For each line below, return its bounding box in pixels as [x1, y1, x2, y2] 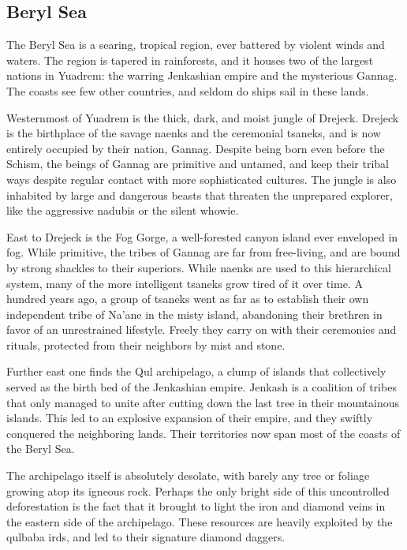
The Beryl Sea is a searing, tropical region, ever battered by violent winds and [6, 36, 385, 53]
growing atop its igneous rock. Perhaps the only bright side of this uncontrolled [6, 482, 390, 499]
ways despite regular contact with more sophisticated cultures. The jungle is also [6, 170, 397, 187]
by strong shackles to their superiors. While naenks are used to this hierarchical [6, 259, 391, 275]
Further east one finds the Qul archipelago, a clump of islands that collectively [6, 363, 386, 380]
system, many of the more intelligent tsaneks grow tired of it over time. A [6, 275, 363, 291]
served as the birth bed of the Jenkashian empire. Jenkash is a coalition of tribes [6, 379, 397, 395]
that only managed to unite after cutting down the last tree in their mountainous [6, 394, 400, 410]
